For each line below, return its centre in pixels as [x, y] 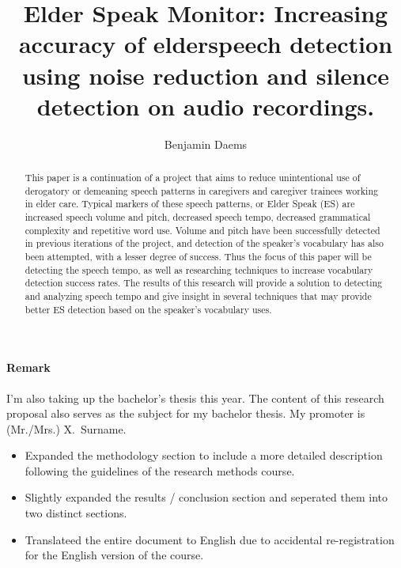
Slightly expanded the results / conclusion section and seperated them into [206, 497]
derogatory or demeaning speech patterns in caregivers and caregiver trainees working [201, 190]
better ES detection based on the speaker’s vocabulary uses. [148, 309]
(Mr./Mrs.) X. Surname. [66, 428]
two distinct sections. [76, 513]
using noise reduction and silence [206, 75]
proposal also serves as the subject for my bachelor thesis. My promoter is [186, 413]
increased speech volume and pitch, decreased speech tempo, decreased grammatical [198, 217]
